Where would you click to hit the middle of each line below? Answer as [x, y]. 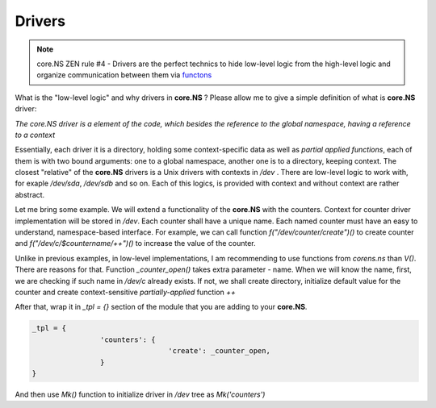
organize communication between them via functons [124, 75]
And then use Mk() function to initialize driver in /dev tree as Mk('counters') [140, 394]
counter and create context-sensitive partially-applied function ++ [125, 292]
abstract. [30, 194]
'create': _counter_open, [219, 351]
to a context [35, 135]
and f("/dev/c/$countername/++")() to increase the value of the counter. [135, 244]
